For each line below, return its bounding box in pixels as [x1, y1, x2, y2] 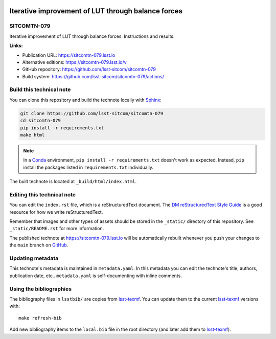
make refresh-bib [18, 315, 62, 321]
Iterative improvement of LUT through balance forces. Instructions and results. [9, 33, 175, 39]
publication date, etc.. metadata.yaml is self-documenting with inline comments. [9, 273, 182, 279]
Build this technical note [9, 86, 71, 93]
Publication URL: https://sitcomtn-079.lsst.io [22, 52, 116, 58]
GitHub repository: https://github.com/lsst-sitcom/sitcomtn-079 [22, 66, 156, 73]
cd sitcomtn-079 [20, 118, 61, 124]
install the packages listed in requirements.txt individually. [23, 164, 153, 170]
